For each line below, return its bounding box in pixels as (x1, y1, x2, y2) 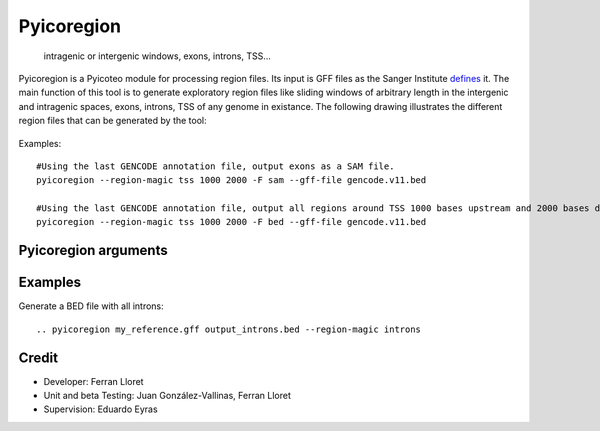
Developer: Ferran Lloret (43, 375, 144, 387)
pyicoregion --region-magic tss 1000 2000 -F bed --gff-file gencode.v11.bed (36, 216, 427, 228)
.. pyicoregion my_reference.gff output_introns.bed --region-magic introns (36, 323, 422, 335)
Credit (18, 349, 59, 366)
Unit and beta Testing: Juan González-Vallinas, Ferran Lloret (43, 390, 292, 402)
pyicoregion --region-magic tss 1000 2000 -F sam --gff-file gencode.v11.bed (36, 175, 427, 186)
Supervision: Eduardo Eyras (43, 403, 159, 415)
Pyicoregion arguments (18, 242, 169, 259)
